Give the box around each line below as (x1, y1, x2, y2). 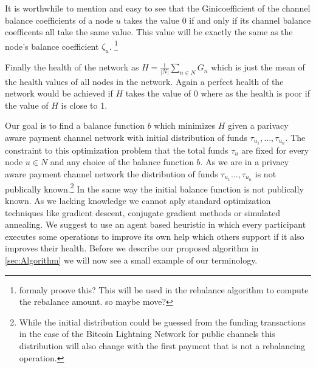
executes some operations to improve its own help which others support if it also (5, 230, 304, 242)
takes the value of (125, 87, 191, 100)
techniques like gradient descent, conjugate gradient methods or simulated (5, 206, 281, 219)
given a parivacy (228, 119, 289, 132)
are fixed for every (241, 143, 309, 156)
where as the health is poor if (201, 87, 310, 100)
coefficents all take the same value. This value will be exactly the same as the (5, 26, 293, 38)
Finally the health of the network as (5, 61, 139, 73)
